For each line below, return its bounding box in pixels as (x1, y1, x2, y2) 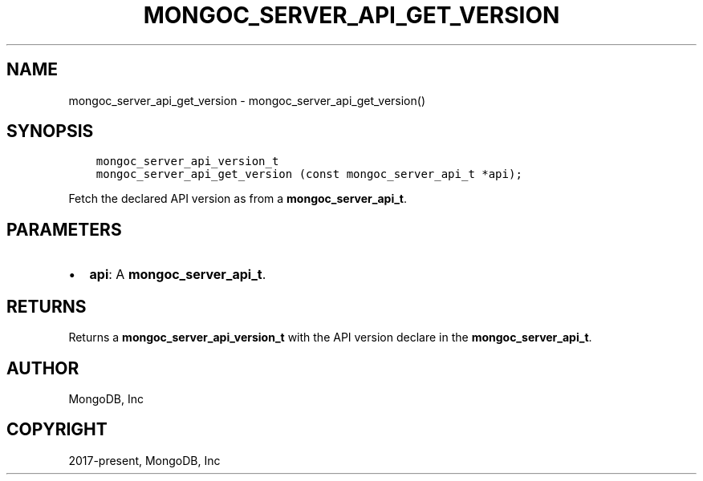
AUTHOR (6, 358, 79, 378)
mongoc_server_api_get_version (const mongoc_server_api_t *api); (95, 168, 522, 181)
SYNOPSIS (6, 121, 94, 142)
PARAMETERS (6, 219, 122, 240)
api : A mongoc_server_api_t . (89, 266, 266, 283)
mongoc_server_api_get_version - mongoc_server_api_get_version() (68, 93, 425, 107)
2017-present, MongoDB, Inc (68, 453, 221, 467)
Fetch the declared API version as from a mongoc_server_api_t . (68, 192, 408, 206)
